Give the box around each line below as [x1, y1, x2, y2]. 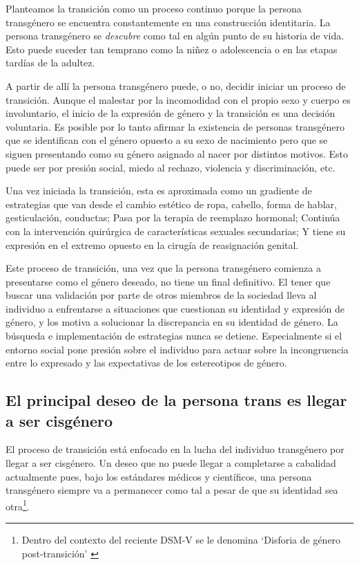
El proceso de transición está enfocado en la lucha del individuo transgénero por [6, 442, 345, 456]
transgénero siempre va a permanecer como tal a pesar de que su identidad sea [6, 483, 338, 497]
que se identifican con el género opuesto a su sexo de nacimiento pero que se [6, 133, 328, 147]
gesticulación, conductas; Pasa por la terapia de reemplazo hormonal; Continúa [6, 210, 340, 225]
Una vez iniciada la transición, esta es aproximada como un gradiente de [6, 183, 312, 198]
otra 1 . [6, 497, 30, 513]
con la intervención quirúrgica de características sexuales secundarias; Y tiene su [6, 223, 346, 238]
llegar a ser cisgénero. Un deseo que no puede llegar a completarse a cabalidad [6, 456, 336, 470]
